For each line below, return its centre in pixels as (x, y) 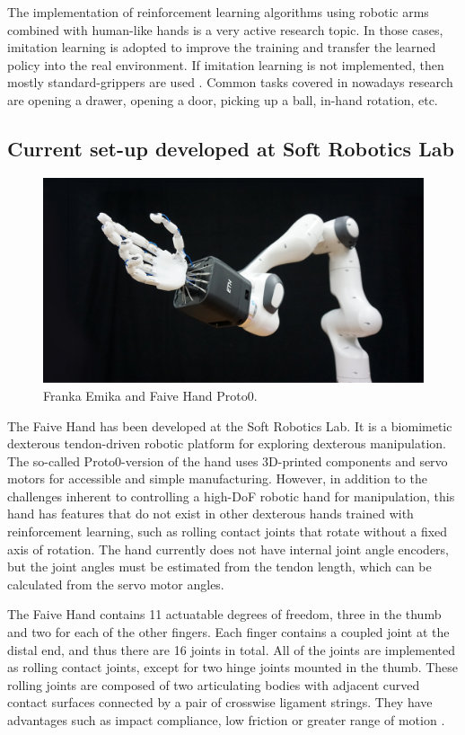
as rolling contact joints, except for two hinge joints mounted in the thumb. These (233, 667)
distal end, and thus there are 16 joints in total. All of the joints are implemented (231, 649)
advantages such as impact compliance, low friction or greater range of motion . (226, 720)
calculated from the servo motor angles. (116, 584)
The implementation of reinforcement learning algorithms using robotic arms (218, 12)
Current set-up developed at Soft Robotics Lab (231, 148)
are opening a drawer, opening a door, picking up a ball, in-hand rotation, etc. (223, 99)
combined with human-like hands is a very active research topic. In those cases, (225, 29)
